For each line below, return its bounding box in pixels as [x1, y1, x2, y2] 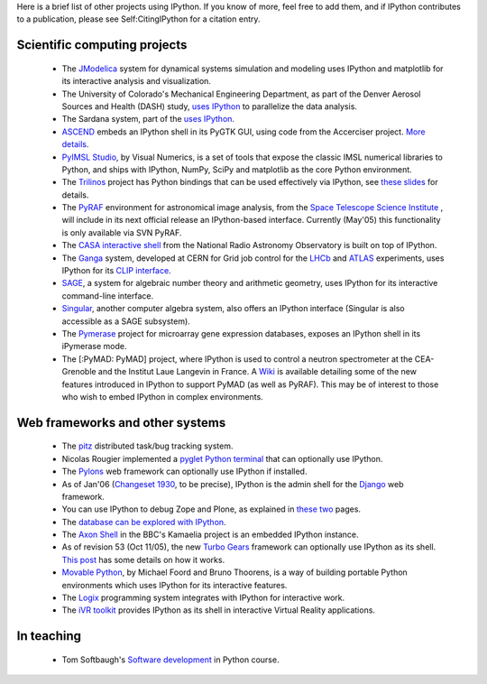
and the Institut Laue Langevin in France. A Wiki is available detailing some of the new [97, 366, 417, 377]
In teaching [16, 628, 81, 644]
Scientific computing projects [16, 37, 188, 53]
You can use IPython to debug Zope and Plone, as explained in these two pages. [61, 504, 361, 514]
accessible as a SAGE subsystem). [61, 316, 191, 327]
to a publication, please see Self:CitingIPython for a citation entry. [16, 14, 261, 24]
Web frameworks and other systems [16, 415, 226, 430]
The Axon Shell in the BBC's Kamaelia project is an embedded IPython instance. [61, 529, 360, 541]
